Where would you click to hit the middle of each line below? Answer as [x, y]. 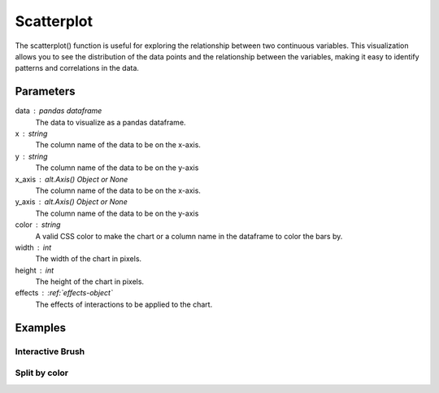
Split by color [42, 373]
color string [38, 225]
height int [35, 270]
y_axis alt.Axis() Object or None [71, 202]
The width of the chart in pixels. [89, 259]
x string [31, 133]
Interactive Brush [50, 352]
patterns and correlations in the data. [77, 68]
